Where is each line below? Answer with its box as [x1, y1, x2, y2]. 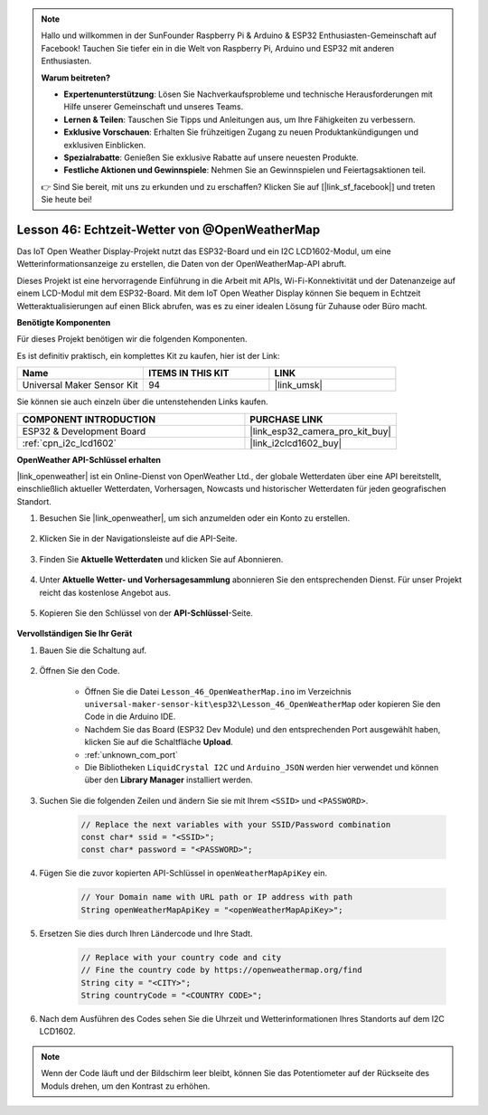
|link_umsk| [274, 379, 323, 392]
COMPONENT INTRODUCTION [22, 412, 156, 425]
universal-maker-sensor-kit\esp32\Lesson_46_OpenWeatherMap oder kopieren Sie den [84, 698, 441, 709]
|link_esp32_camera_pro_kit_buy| [249, 425, 392, 438]
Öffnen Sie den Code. [39, 666, 120, 676]
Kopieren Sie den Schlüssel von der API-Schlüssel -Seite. [39, 608, 253, 619]
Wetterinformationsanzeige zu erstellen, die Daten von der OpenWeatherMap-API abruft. [16, 259, 347, 269]
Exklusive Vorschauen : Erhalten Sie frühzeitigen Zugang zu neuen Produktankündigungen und [63, 127, 419, 137]
